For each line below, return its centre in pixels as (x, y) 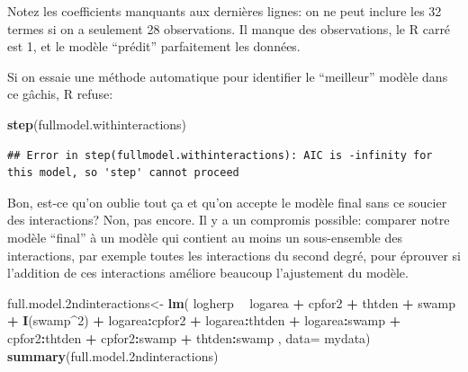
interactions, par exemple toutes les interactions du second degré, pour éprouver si (234, 255)
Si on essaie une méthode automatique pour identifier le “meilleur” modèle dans (228, 76)
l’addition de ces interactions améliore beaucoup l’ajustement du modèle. (208, 273)
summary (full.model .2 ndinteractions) (113, 355)
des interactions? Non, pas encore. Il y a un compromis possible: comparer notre (229, 220)
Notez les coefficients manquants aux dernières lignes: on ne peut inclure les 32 (225, 11)
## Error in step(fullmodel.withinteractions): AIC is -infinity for (220, 155)
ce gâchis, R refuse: (60, 94)
